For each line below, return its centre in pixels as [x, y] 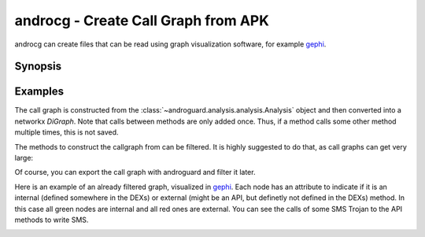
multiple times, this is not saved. [67, 132]
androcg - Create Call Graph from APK [142, 20]
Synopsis [38, 67]
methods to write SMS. [52, 220]
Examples [39, 92]
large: [24, 158]
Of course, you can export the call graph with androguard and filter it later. [135, 172]
